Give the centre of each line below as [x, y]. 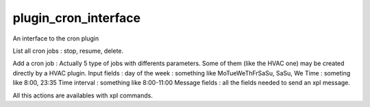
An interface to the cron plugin [56, 38]
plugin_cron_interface [76, 18]
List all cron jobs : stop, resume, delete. [68, 51]
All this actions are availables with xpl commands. [83, 95]
